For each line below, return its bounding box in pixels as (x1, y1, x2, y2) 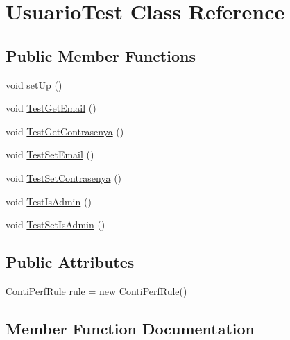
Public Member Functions (6, 44, 196, 66)
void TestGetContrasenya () (6, 124, 124, 138)
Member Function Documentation (6, 317, 255, 339)
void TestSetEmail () (6, 147, 94, 162)
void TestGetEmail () (6, 101, 96, 115)
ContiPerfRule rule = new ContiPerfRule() (6, 283, 187, 298)
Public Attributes (6, 251, 135, 273)
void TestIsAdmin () (6, 194, 92, 208)
